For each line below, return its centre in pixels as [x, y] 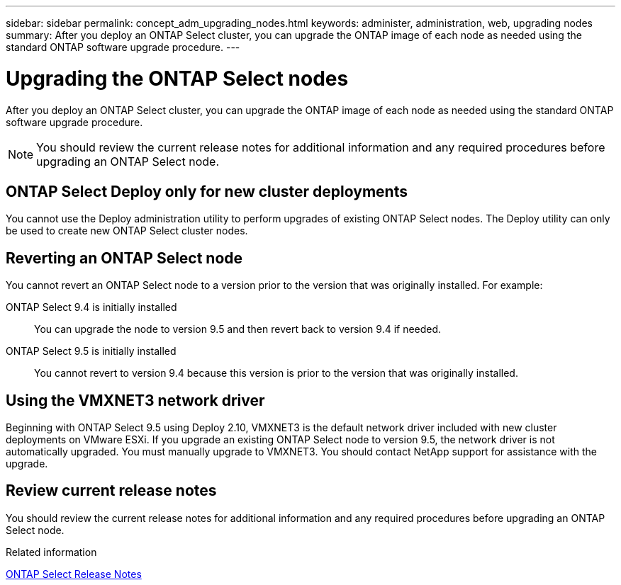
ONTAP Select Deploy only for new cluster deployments [207, 191]
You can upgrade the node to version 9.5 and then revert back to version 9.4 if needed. [238, 329]
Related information [51, 552]
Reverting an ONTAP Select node [124, 258]
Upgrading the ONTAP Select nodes [177, 78]
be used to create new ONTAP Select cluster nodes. [127, 231]
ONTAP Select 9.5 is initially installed [91, 351]
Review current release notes [111, 491]
